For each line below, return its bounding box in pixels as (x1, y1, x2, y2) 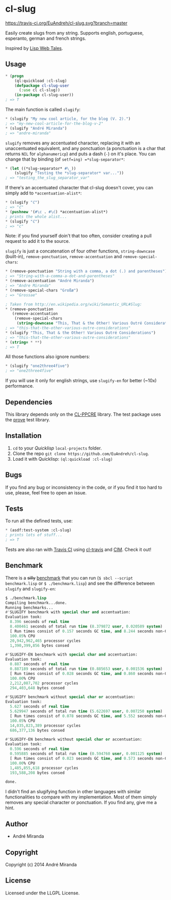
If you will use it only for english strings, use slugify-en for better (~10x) (5, 378, 157, 384)
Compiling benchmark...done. (5, 600, 67, 605)
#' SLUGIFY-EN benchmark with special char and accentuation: (5, 652, 138, 657)
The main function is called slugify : (5, 107, 80, 112)
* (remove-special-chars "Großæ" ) (5, 288, 79, 293)
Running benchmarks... (5, 605, 53, 610)
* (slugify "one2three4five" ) (5, 363, 70, 369)
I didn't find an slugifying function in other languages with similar (5, 789, 141, 795)
